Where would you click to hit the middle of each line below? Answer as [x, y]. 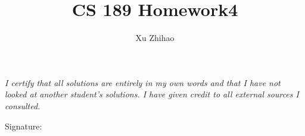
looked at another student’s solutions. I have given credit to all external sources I [152, 94]
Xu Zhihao [155, 38]
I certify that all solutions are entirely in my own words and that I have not [143, 82]
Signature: [24, 126]
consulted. [23, 105]
